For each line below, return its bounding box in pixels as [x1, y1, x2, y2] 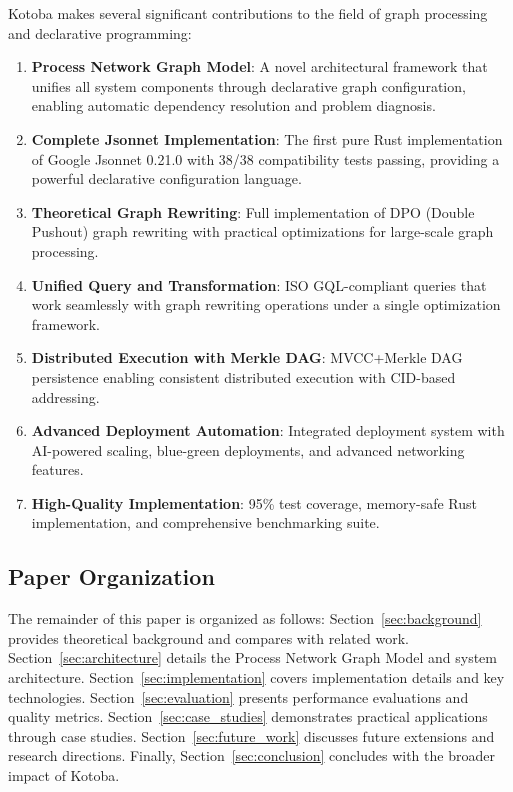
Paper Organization [8, 561, 215, 592]
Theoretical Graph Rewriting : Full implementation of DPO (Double [31, 201, 475, 222]
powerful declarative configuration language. [31, 168, 302, 189]
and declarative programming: [8, 22, 192, 43]
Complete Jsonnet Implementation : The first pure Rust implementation [31, 128, 503, 149]
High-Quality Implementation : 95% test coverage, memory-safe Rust [31, 492, 477, 513]
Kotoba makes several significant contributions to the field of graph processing [8, 3, 488, 23]
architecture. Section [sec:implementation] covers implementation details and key [8, 667, 505, 688]
